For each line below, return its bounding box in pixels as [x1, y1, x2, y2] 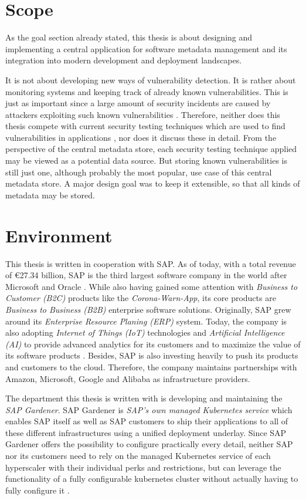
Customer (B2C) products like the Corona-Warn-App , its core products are [5, 292, 276, 304]
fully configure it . [5, 484, 70, 496]
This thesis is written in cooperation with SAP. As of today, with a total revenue [5, 257, 296, 269]
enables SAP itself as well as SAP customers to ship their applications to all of [5, 415, 288, 427]
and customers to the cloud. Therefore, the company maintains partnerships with [5, 360, 297, 373]
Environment [5, 223, 113, 247]
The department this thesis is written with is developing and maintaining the [5, 392, 283, 404]
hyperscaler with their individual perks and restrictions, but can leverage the [5, 461, 281, 473]
